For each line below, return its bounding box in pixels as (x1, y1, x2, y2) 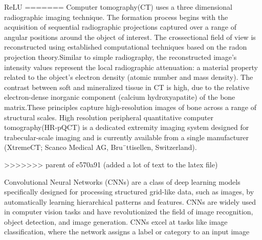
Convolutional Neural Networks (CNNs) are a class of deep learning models (4, 176, 241, 187)
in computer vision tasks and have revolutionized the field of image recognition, (4, 206, 253, 217)
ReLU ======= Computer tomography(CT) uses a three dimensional (4, 2, 233, 12)
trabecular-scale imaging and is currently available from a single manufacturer (4, 132, 249, 142)
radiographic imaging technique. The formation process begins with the (4, 11, 228, 22)
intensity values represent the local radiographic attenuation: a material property (4, 61, 258, 72)
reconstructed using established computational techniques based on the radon (4, 41, 247, 52)
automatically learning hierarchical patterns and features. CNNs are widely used (4, 196, 256, 207)
